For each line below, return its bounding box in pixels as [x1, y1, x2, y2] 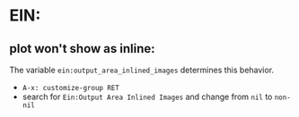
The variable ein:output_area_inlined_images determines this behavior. [9, 64, 275, 75]
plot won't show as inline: [9, 41, 155, 56]
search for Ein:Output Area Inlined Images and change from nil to [22, 91, 273, 102]
